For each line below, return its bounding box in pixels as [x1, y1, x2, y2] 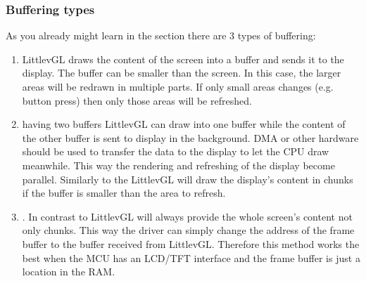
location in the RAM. [22, 264, 115, 279]
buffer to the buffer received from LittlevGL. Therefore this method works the [22, 236, 360, 251]
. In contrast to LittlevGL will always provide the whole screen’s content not [22, 209, 353, 223]
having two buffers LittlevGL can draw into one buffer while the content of [22, 117, 346, 131]
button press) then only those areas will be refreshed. [22, 93, 252, 107]
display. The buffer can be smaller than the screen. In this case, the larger [22, 65, 341, 80]
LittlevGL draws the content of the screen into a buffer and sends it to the [22, 51, 344, 66]
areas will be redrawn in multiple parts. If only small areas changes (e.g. [22, 79, 334, 93]
